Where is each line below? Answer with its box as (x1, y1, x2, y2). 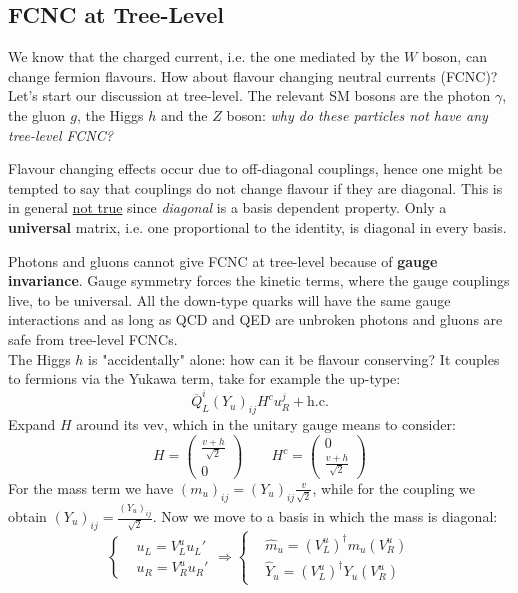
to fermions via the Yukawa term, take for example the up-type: (8, 368, 401, 389)
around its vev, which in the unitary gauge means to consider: (76, 414, 456, 435)
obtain (8, 506, 47, 527)
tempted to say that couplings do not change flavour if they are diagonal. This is (8, 177, 503, 198)
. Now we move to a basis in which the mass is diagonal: (152, 506, 498, 527)
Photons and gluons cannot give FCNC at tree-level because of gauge (8, 250, 438, 271)
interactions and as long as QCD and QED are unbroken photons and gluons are (8, 309, 503, 330)
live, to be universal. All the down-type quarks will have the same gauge (8, 289, 451, 310)
